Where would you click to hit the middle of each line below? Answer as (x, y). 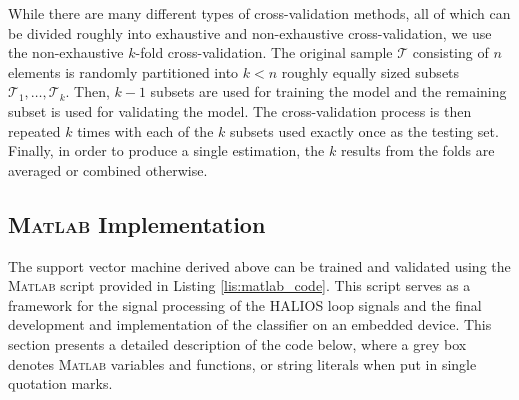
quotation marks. (60, 383)
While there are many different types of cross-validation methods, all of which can (259, 13)
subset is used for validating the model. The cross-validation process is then (240, 110)
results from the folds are (417, 150)
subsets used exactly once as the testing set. (364, 130)
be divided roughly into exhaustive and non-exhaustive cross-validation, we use (250, 32)
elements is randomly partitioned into (123, 71)
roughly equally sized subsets (370, 71)
